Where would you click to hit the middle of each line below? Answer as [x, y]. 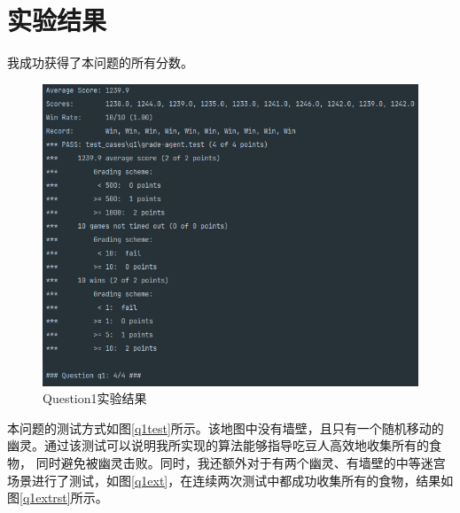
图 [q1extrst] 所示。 [58, 497]
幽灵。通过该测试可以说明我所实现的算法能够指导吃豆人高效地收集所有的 [218, 445]
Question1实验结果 [95, 398]
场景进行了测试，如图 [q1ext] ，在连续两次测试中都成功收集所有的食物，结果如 [230, 480]
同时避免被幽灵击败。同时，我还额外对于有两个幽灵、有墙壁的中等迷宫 [241, 463]
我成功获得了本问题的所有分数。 [100, 62]
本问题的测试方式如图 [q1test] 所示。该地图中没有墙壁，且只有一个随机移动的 [226, 427]
